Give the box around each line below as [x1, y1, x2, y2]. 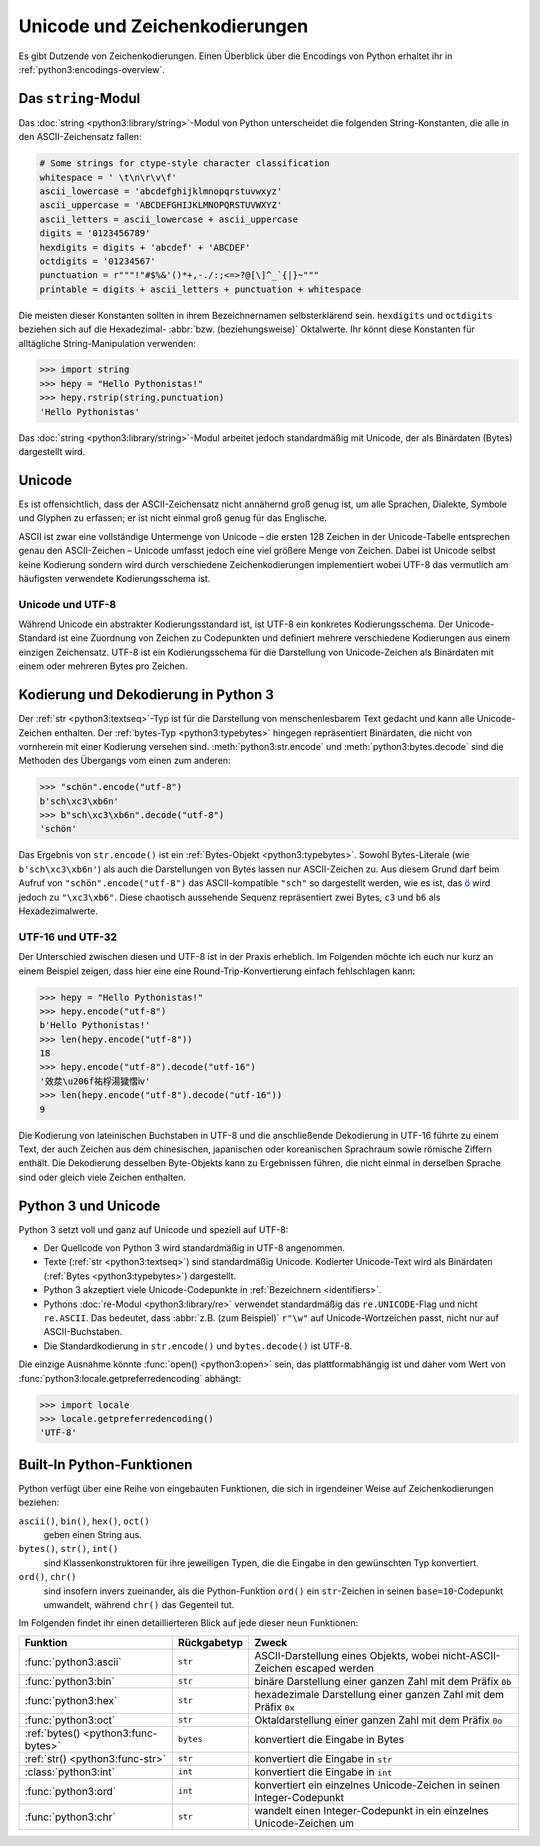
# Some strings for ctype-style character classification [39, 158, 330, 169]
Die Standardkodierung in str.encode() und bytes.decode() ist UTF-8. [43, 1340, 353, 1352]
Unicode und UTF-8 [18, 597, 117, 611]
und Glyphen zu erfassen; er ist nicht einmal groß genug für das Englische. [18, 512, 328, 524]
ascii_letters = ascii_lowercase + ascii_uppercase [39, 213, 299, 225]
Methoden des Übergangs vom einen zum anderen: [18, 755, 231, 767]
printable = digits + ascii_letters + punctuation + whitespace [39, 283, 362, 295]
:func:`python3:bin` [24, 1674, 115, 1688]
